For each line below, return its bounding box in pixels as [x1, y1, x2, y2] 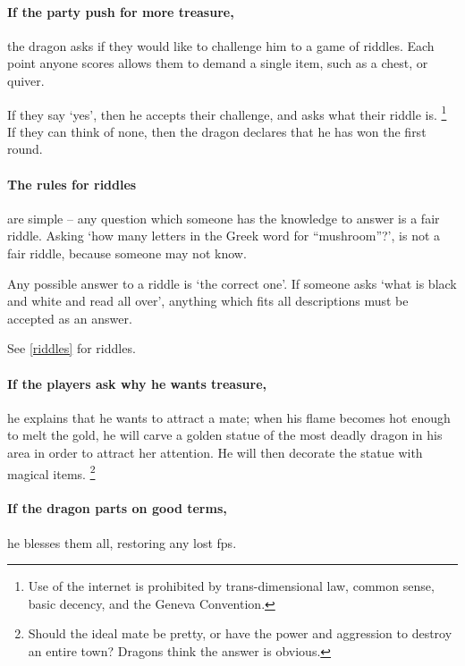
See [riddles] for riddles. [7, 339, 136, 358]
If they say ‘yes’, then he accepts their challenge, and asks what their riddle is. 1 [7, 102, 447, 123]
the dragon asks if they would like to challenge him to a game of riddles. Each [7, 36, 435, 55]
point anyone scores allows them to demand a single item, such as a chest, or [7, 54, 428, 72]
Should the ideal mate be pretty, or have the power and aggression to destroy [28, 624, 452, 643]
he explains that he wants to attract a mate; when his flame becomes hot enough [7, 408, 451, 426]
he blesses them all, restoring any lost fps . [7, 533, 237, 552]
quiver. [7, 71, 45, 89]
